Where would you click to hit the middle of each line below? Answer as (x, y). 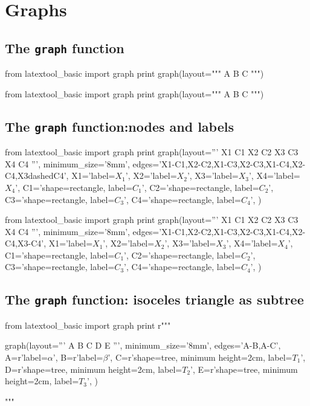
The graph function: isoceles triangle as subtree (154, 299)
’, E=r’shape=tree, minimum (244, 369)
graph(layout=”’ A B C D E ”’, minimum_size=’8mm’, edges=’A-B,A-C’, (143, 345)
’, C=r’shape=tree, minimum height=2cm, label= (200, 357)
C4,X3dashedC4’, (37, 176)
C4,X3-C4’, (26, 243)
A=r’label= (26, 357)
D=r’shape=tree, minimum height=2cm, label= (94, 369)
